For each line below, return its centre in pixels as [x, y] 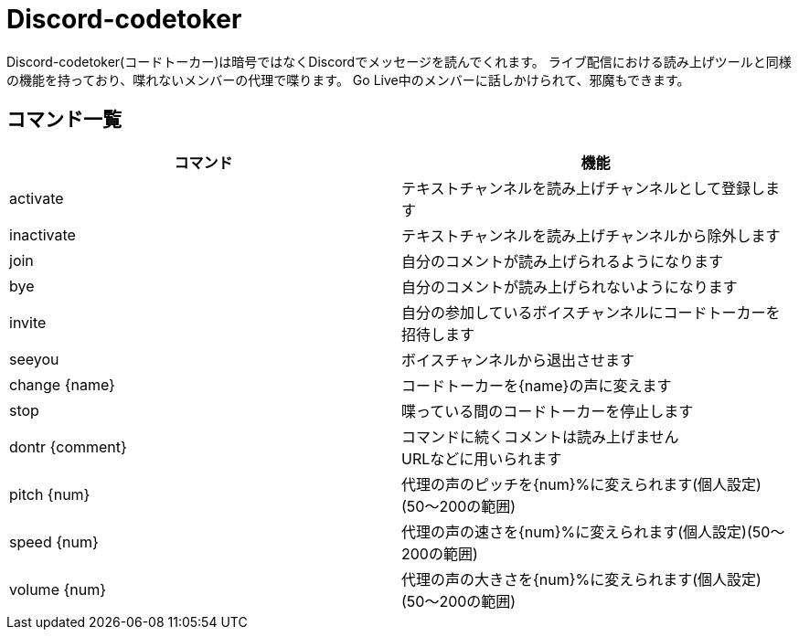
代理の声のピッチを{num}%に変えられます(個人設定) [581, 484]
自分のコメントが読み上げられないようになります [570, 287]
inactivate [43, 234]
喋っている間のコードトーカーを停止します [548, 411]
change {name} [62, 384]
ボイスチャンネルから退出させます [518, 360]
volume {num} [58, 589]
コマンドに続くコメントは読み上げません [540, 436]
